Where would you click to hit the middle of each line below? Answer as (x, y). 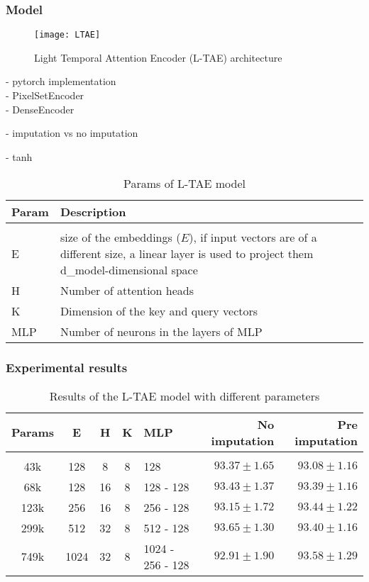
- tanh (19, 156)
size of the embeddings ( (120, 237)
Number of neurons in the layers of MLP (161, 332)
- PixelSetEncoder (45, 95)
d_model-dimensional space (129, 270)
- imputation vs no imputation (72, 133)
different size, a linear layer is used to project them (187, 254)
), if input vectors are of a (253, 237)
